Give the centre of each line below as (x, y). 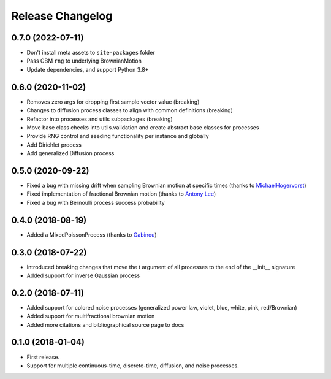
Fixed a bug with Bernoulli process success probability (96, 202)
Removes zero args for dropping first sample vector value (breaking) (113, 102)
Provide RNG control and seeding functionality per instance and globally (118, 136)
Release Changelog (62, 16)
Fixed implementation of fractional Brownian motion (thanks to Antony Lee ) (121, 194)
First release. (43, 357)
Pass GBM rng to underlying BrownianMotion (84, 61)
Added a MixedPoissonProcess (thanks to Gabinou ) (92, 235)
